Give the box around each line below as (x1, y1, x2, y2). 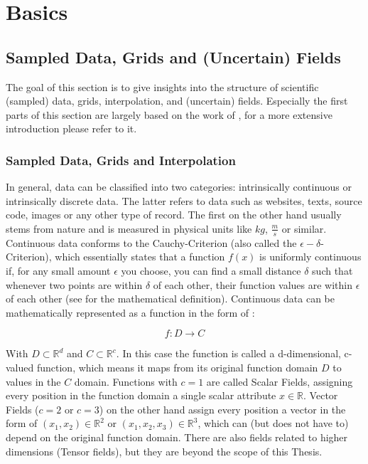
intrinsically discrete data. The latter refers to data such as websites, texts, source (6, 193, 362, 208)
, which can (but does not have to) (197, 416, 349, 431)
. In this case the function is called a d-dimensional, (116, 346, 341, 361)
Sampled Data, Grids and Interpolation (6, 151, 236, 169)
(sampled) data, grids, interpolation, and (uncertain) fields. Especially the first (6, 93, 348, 108)
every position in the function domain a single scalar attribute (6, 388, 276, 403)
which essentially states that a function (55, 249, 225, 264)
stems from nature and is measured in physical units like (6, 221, 252, 236)
